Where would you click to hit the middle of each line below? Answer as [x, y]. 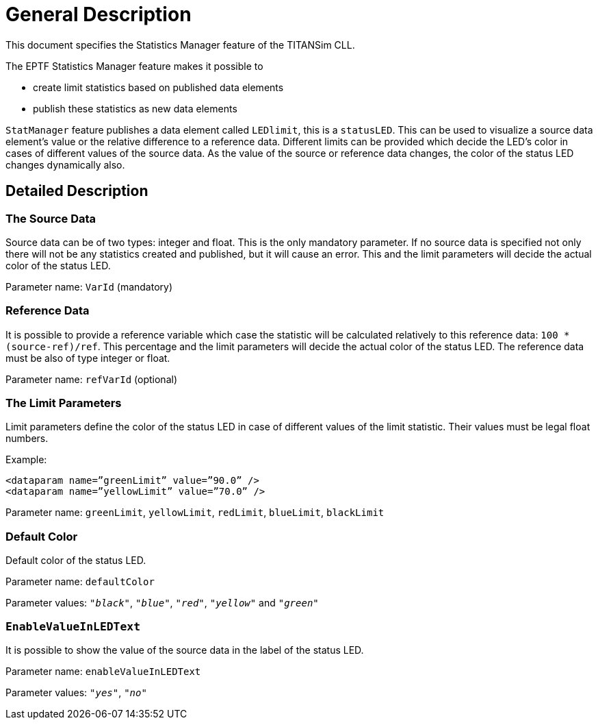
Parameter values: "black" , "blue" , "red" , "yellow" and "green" [162, 603]
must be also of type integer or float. [88, 358]
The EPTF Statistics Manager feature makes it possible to [134, 66]
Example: [26, 460]
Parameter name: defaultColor [80, 582]
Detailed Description [77, 191]
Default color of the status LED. [76, 561]
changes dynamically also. [65, 164]
